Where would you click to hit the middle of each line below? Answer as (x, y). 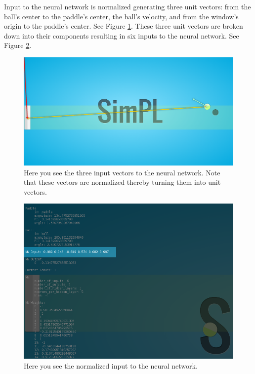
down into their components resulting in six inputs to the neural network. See (122, 35)
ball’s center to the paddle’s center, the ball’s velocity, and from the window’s (121, 16)
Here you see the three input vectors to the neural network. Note (122, 172)
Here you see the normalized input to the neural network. (111, 365)
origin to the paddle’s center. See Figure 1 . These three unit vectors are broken (124, 26)
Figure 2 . (18, 45)
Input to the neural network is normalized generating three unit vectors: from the (127, 6)
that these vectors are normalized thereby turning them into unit (122, 182)
